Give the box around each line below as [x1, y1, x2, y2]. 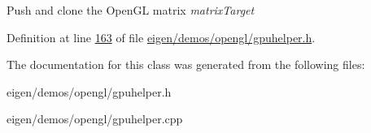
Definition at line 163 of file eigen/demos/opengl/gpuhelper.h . [7, 28, 316, 45]
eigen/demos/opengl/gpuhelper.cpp [7, 110, 183, 127]
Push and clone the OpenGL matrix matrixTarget [7, 2, 255, 18]
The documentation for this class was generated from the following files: [7, 56, 365, 73]
